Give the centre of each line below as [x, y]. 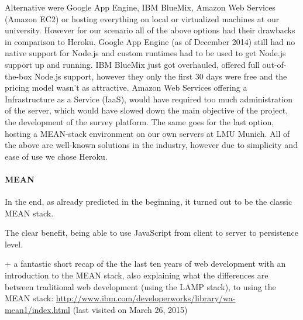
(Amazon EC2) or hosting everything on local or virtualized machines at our [142, 18]
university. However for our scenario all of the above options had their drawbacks [150, 30]
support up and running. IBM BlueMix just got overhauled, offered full [132, 64]
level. [14, 244]
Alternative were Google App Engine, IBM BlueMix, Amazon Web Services [140, 7]
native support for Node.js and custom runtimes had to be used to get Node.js [145, 53]
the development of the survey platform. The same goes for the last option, [140, 121]
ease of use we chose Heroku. [56, 156]
